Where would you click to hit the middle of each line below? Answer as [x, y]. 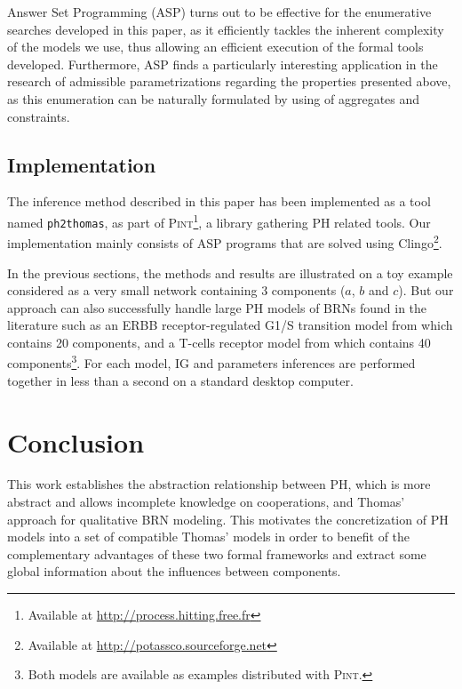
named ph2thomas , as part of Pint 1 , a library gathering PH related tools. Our [219, 220]
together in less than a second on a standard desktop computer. [180, 380]
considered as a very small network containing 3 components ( [176, 290]
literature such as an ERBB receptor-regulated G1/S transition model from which [230, 325]
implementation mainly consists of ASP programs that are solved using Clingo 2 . [225, 241]
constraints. [39, 116]
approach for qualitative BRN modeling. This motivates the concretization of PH [228, 519]
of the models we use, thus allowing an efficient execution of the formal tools [215, 47]
